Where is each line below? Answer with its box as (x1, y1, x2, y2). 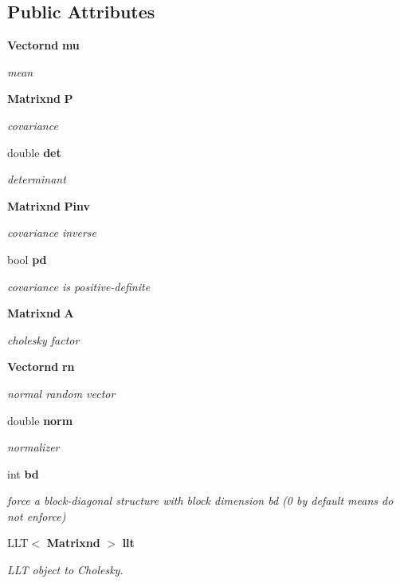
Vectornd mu (7, 37, 80, 53)
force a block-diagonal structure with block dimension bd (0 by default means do (7, 492, 394, 509)
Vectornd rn (7, 358, 75, 375)
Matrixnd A (7, 305, 74, 321)
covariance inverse (7, 224, 96, 241)
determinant (7, 171, 66, 187)
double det (7, 144, 61, 160)
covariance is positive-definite (7, 278, 151, 294)
